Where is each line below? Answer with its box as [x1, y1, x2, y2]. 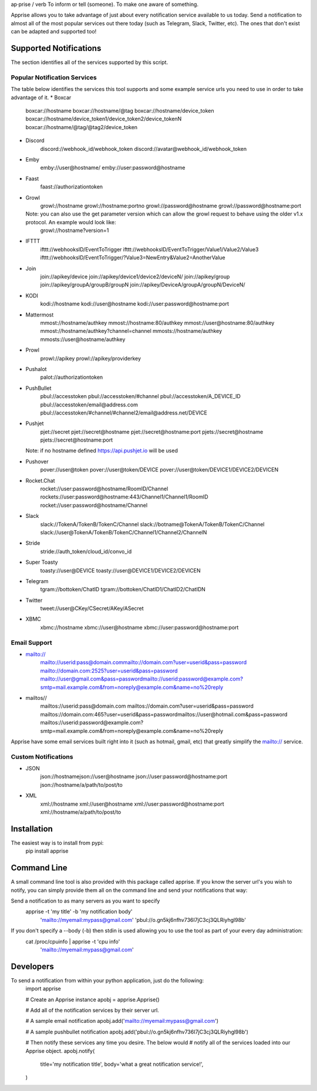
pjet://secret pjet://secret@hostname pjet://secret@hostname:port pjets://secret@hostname [40, 428, 264, 435]
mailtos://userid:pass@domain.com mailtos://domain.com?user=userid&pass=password [40, 702, 254, 710]
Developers [11, 961, 54, 971]
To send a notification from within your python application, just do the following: [11, 976, 204, 984]
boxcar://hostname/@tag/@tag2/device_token [25, 123, 138, 130]
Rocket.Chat [25, 477, 55, 484]
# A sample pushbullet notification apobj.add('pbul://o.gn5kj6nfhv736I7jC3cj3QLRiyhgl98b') [25, 1028, 249, 1035]
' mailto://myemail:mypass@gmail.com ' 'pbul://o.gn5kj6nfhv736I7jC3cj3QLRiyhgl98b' [40, 916, 247, 923]
